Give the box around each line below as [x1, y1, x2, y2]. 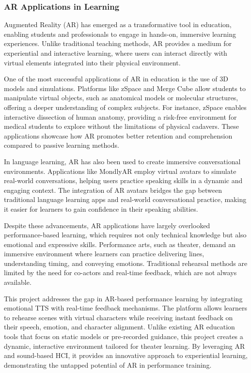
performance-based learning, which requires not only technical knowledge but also [4, 230, 247, 240]
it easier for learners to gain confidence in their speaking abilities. [4, 203, 198, 214]
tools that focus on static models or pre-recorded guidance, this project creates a [4, 331, 243, 342]
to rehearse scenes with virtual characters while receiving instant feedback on [4, 312, 233, 322]
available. [4, 277, 31, 287]
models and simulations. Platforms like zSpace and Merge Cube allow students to [4, 83, 246, 93]
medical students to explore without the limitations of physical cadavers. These [4, 121, 239, 131]
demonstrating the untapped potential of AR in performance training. [4, 359, 212, 370]
